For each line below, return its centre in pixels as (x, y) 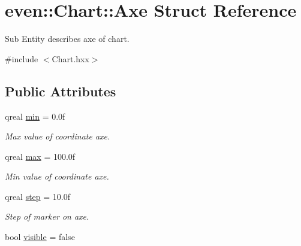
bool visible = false (40, 237)
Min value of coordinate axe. (57, 176)
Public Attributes (61, 91)
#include (22, 58)
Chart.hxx (70, 58)
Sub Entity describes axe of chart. (67, 39)
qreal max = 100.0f (40, 156)
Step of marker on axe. (47, 216)
